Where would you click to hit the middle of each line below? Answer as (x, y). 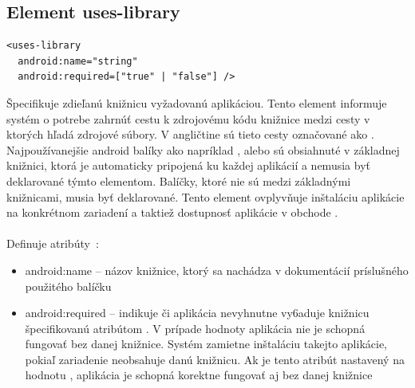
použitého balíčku (68, 286)
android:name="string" (78, 61)
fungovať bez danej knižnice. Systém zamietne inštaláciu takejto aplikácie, (206, 344)
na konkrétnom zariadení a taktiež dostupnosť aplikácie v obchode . (172, 212)
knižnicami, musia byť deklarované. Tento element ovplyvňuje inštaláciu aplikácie (206, 196)
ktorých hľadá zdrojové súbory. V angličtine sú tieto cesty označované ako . (190, 134)
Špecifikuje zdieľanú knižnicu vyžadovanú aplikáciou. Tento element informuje (197, 102)
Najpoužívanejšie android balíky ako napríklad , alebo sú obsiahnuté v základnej (203, 149)
